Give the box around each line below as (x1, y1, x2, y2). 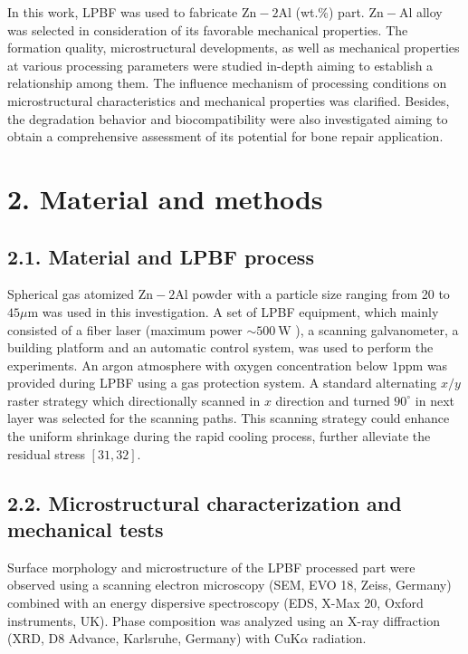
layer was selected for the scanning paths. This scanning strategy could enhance (7, 409, 450, 428)
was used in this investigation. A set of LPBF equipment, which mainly (42, 302, 439, 321)
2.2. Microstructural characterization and (7, 488, 402, 516)
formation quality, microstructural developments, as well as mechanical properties (7, 38, 460, 57)
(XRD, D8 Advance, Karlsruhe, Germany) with (7, 629, 271, 648)
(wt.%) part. (295, 3, 365, 21)
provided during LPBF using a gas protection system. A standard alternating (7, 373, 437, 392)
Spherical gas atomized (7, 284, 135, 303)
